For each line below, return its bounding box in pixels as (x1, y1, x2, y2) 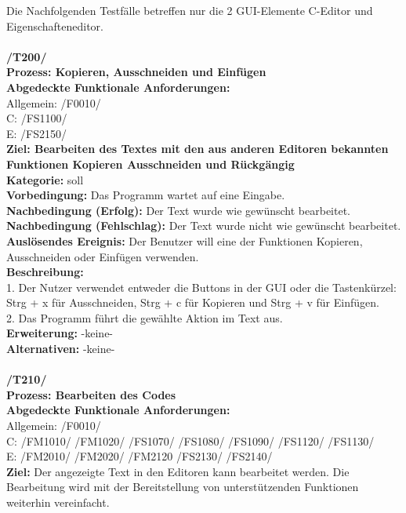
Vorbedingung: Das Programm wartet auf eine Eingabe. (6, 187, 285, 203)
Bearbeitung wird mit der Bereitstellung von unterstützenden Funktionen (6, 478, 359, 495)
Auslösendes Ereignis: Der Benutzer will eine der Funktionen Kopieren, (6, 232, 363, 249)
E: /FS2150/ (6, 125, 67, 141)
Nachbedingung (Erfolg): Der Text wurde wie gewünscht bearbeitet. (6, 202, 350, 218)
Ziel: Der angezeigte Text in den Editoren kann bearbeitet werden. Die (6, 463, 350, 479)
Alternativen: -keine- (6, 340, 115, 357)
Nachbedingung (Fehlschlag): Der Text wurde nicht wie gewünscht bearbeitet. (6, 217, 401, 234)
